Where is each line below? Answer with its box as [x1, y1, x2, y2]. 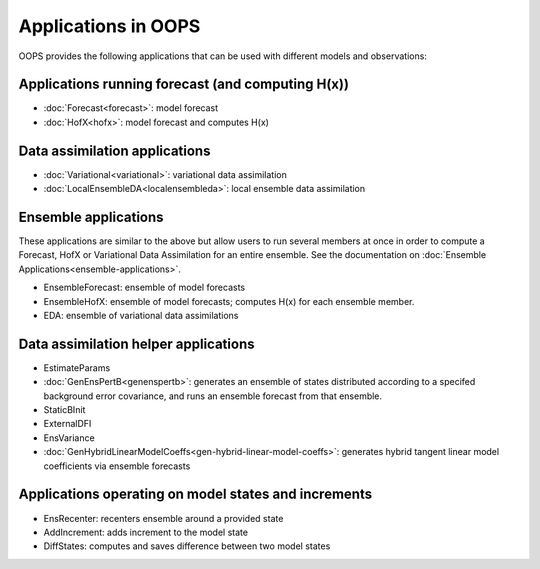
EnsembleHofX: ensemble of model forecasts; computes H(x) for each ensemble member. [43, 295, 415, 307]
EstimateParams [43, 361, 111, 374]
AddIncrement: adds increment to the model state [43, 526, 249, 538]
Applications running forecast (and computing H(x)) [18, 76, 350, 93]
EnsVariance [43, 431, 95, 444]
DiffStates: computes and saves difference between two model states [43, 540, 331, 552]
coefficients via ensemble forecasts [43, 460, 191, 472]
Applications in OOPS [18, 15, 201, 37]
